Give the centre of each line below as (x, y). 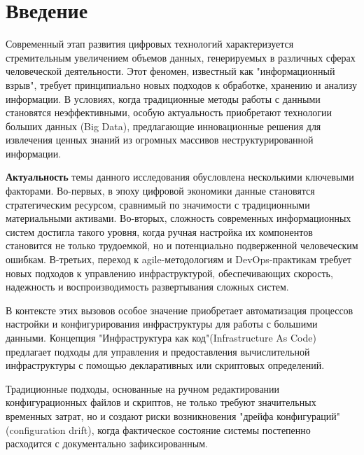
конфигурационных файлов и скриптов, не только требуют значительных (161, 402)
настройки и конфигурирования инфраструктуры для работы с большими (162, 324)
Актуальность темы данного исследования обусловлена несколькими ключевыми (180, 177)
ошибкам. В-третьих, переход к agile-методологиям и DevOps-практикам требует (178, 259)
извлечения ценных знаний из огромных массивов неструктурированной (160, 140)
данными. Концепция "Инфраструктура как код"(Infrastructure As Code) (161, 337)
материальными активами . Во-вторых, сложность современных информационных (178, 218)
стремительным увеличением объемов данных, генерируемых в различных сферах (181, 57)
